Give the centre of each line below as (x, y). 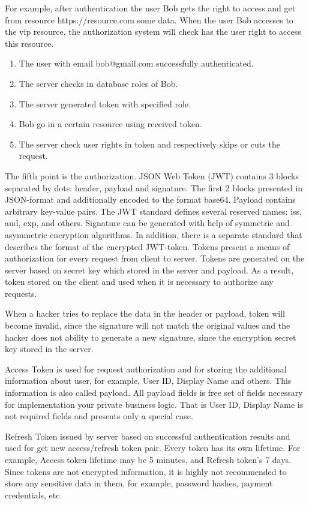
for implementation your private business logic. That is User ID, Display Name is (154, 404)
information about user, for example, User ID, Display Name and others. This (148, 381)
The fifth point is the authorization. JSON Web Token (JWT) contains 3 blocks (152, 175)
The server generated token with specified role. (105, 103)
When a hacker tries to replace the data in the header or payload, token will (145, 313)
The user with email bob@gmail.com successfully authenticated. (136, 63)
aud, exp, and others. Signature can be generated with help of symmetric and (147, 223)
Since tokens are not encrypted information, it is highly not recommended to (146, 471)
